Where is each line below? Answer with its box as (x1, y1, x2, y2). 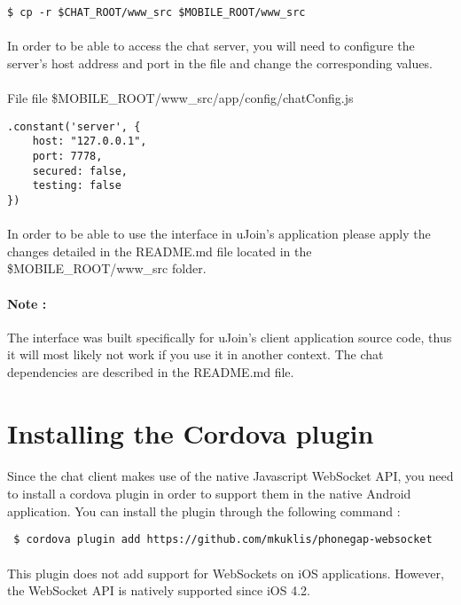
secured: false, (32, 164, 129, 177)
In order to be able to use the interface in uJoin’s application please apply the (7, 224, 431, 243)
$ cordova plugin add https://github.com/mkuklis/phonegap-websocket (13, 533, 433, 546)
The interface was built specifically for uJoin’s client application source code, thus (7, 327, 452, 346)
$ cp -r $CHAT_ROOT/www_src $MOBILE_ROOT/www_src (7, 6, 306, 19)
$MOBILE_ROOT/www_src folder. (7, 259, 207, 278)
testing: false (32, 179, 121, 192)
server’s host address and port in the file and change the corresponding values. (7, 53, 433, 72)
